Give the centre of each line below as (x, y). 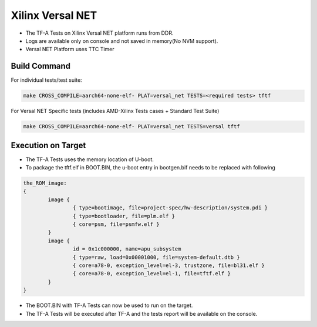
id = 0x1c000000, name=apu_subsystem (127, 249)
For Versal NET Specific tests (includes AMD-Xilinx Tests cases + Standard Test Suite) (115, 111)
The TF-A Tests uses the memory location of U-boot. (90, 159)
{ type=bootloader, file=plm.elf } (124, 216)
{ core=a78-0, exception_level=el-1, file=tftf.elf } (152, 274)
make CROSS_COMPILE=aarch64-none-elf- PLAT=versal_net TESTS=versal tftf (131, 127)
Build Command (41, 66)
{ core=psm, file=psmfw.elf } (116, 224)
